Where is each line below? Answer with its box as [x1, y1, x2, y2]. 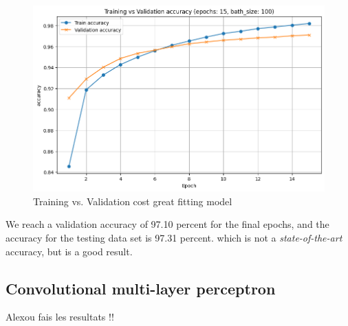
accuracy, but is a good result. [6, 244, 133, 258]
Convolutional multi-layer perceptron [6, 277, 276, 299]
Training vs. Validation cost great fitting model [33, 194, 232, 208]
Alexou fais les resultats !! [6, 310, 114, 324]
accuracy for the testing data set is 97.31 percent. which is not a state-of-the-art [6, 231, 342, 245]
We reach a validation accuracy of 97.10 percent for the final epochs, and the [6, 217, 329, 231]
